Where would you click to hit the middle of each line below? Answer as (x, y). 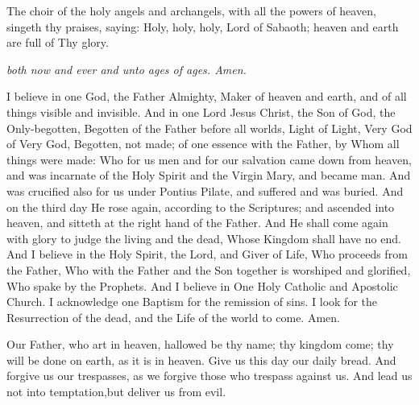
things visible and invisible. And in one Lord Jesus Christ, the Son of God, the (201, 112)
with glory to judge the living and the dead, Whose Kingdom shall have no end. (204, 238)
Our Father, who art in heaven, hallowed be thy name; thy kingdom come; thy (200, 344)
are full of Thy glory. (58, 42)
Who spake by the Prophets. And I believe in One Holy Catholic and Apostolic (202, 285)
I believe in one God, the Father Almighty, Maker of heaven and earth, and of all (207, 96)
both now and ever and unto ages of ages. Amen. (127, 69)
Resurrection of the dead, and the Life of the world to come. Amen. (173, 317)
